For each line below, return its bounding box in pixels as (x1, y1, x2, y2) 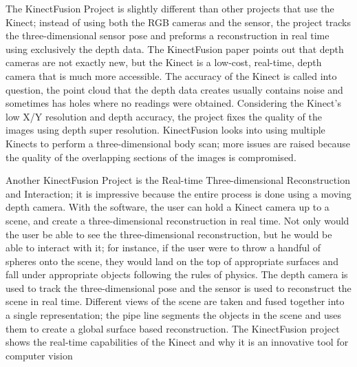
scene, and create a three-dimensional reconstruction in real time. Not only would (6, 213, 349, 227)
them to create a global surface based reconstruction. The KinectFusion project (6, 321, 340, 335)
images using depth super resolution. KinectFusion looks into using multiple (6, 123, 325, 137)
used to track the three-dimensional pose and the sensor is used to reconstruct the (6, 280, 351, 295)
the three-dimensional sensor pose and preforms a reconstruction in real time (6, 28, 329, 43)
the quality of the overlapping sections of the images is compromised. (6, 149, 296, 164)
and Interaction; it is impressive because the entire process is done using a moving (6, 186, 351, 200)
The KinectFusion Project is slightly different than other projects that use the (6, 1, 334, 15)
